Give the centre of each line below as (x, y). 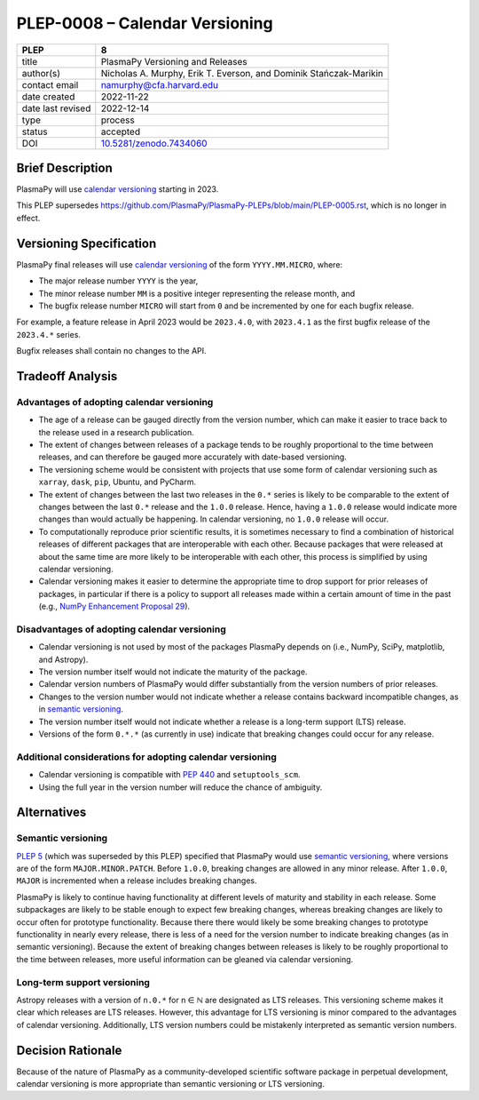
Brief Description (64, 167)
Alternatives (51, 813)
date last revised (56, 108)
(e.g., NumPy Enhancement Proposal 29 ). (114, 606)
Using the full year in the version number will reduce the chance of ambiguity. (181, 787)
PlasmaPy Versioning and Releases (174, 61)
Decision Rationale (69, 1050)
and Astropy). (63, 659)
